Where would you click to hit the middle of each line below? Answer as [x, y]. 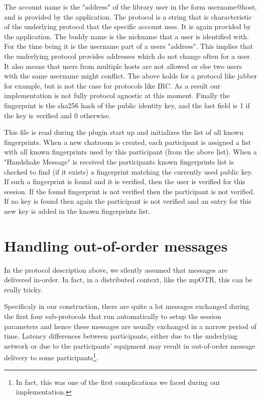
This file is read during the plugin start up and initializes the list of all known [124, 132]
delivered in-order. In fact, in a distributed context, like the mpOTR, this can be [128, 279]
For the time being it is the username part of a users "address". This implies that [129, 46]
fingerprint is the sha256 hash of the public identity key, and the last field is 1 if [127, 105]
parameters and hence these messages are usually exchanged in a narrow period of [130, 326]
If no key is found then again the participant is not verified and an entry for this [128, 201]
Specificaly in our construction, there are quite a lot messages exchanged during [127, 306]
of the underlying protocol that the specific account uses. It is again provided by [127, 26]
